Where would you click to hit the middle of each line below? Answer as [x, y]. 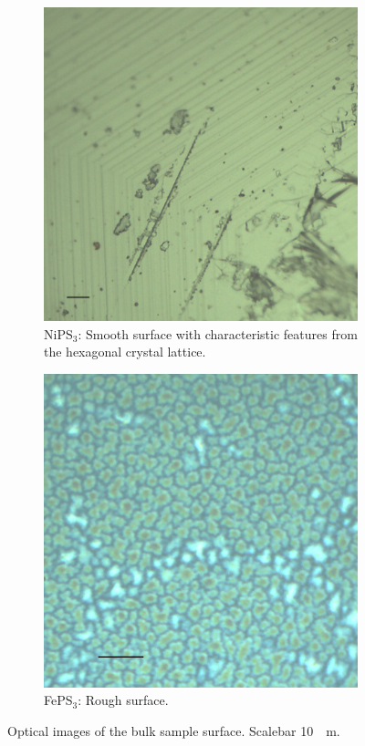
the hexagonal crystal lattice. [125, 352]
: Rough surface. [123, 700]
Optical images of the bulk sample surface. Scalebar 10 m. [174, 730]
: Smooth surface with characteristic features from [218, 333]
